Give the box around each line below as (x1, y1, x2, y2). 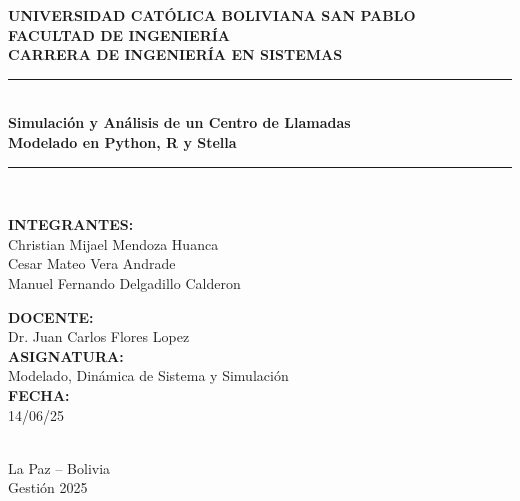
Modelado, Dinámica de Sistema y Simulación (8, 365, 289, 386)
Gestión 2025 (8, 477, 88, 498)
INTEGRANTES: (8, 214, 134, 235)
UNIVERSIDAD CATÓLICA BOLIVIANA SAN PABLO (8, 5, 416, 25)
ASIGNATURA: (8, 345, 124, 366)
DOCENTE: (8, 306, 94, 327)
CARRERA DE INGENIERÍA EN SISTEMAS (8, 44, 343, 65)
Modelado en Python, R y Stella (8, 131, 237, 152)
